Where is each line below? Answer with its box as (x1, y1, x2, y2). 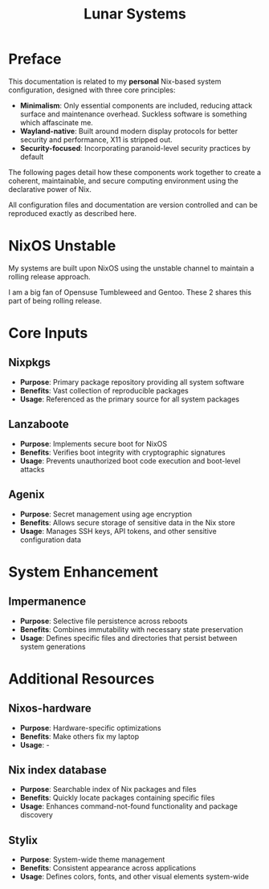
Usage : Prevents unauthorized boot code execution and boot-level (19, 455, 241, 466)
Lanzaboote (8, 418, 70, 431)
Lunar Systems (84, 5, 186, 23)
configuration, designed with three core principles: (8, 85, 176, 95)
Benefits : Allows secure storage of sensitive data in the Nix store (19, 517, 235, 527)
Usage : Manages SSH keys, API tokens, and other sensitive (19, 526, 217, 536)
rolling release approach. (8, 271, 91, 281)
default (19, 152, 44, 161)
